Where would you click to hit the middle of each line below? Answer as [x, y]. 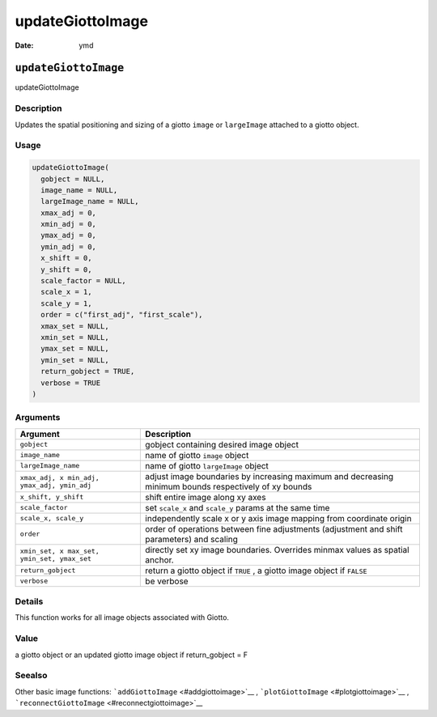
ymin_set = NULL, [75, 360]
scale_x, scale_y [52, 518]
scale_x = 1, [66, 292]
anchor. [159, 560]
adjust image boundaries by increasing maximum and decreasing [269, 476]
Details [29, 601]
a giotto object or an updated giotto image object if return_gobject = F [132, 655]
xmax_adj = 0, [69, 213]
